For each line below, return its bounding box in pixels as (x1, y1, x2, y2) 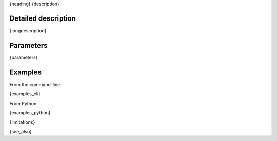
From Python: (9, 100, 38, 106)
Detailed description (9, 14, 76, 23)
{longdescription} (9, 27, 47, 33)
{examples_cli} (9, 91, 41, 97)
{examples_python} (9, 109, 51, 115)
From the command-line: (9, 81, 62, 87)
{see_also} (9, 128, 32, 134)
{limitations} (9, 119, 35, 125)
